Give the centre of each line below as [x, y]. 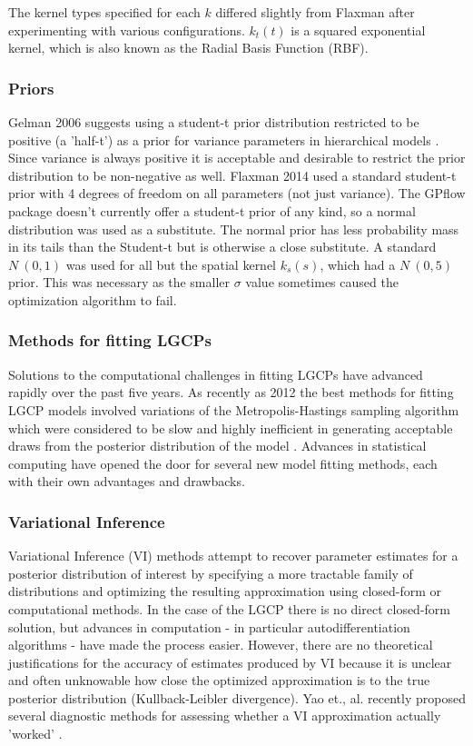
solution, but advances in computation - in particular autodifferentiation [209, 627]
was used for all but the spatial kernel [171, 264]
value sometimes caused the [322, 282]
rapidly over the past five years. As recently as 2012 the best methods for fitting [231, 392]
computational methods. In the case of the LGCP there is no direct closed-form [229, 608]
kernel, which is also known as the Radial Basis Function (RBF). [188, 48]
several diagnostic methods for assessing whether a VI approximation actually [225, 716]
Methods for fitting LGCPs [110, 340]
